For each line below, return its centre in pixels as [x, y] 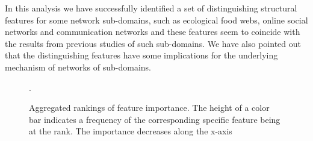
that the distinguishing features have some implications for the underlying [141, 55]
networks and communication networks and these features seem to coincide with [153, 32]
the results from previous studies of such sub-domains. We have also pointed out [153, 43]
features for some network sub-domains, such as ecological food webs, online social [156, 20]
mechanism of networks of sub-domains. [78, 67]
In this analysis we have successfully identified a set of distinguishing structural [151, 8]
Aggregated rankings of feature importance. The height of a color [149, 108]
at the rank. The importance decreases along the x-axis [131, 131]
